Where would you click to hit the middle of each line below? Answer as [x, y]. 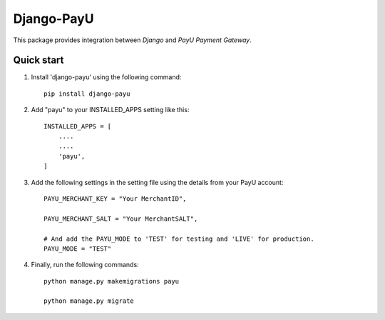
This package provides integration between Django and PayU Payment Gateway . [133, 40]
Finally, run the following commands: [85, 265]
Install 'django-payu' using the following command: [106, 77]
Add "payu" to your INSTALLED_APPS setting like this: [110, 110]
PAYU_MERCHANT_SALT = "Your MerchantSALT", [121, 219]
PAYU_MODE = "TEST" [78, 249]
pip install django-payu [87, 94]
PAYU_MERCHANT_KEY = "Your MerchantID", [115, 199]
